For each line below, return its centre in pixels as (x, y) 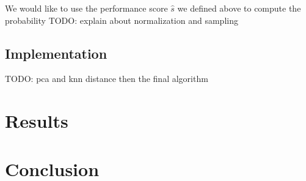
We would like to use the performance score (86, 8)
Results (37, 121)
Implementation (56, 53)
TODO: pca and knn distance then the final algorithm (107, 79)
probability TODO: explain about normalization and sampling (122, 20)
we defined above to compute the (239, 8)
